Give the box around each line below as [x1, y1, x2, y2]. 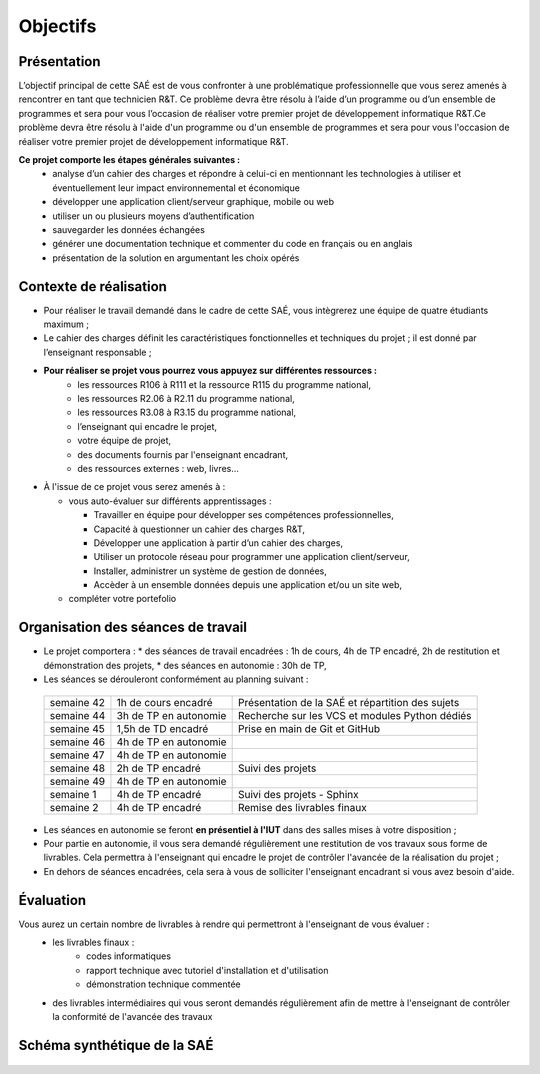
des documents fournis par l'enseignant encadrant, [77, 448, 289, 460]
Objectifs [18, 15, 97, 37]
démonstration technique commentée [86, 978, 241, 990]
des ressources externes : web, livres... [77, 462, 240, 474]
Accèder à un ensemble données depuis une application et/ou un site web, [93, 579, 403, 591]
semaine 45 [49, 721, 105, 735]
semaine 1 [49, 787, 97, 801]
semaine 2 [49, 800, 99, 814]
